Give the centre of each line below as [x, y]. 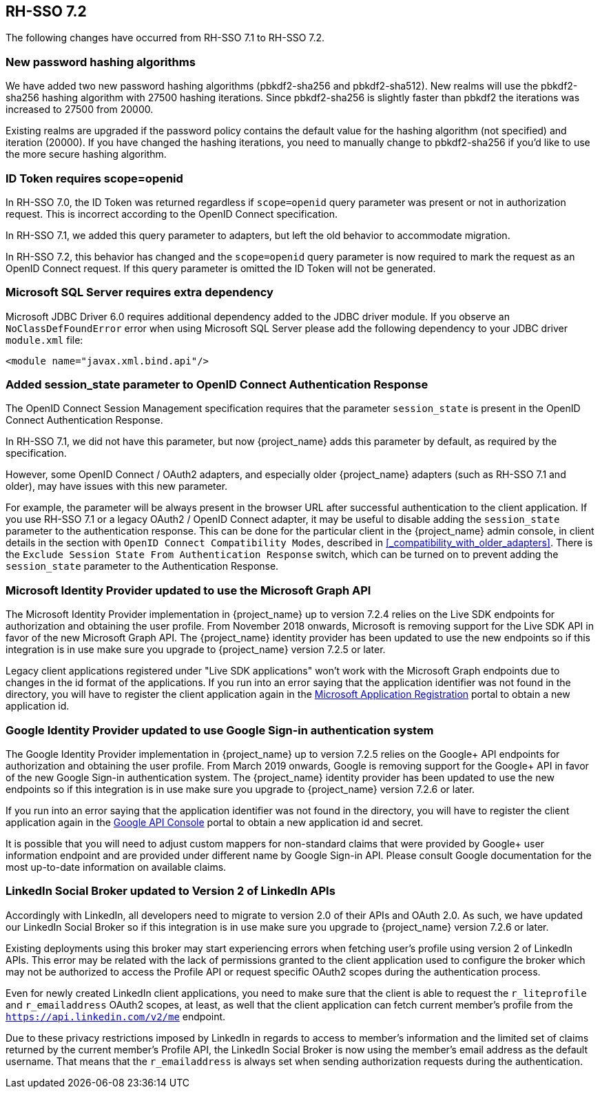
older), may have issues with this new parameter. [117, 486]
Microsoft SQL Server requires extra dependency [139, 292]
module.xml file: [44, 340]
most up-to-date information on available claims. [116, 867]
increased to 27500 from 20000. [80, 110]
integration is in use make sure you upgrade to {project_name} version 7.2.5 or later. [196, 650]
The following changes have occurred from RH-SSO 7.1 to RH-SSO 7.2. [165, 38]
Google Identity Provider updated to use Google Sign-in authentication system [220, 730]
